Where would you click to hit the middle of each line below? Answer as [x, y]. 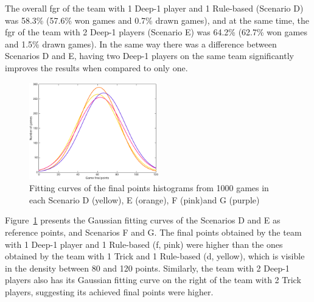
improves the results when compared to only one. [96, 67]
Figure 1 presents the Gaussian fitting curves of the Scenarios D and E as [143, 220]
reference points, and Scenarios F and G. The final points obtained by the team [153, 232]
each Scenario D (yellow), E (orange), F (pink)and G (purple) [145, 199]
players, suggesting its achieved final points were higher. [109, 291]
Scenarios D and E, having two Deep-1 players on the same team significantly [149, 56]
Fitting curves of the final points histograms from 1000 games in [149, 188]
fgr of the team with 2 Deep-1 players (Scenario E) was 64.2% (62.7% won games [156, 32]
